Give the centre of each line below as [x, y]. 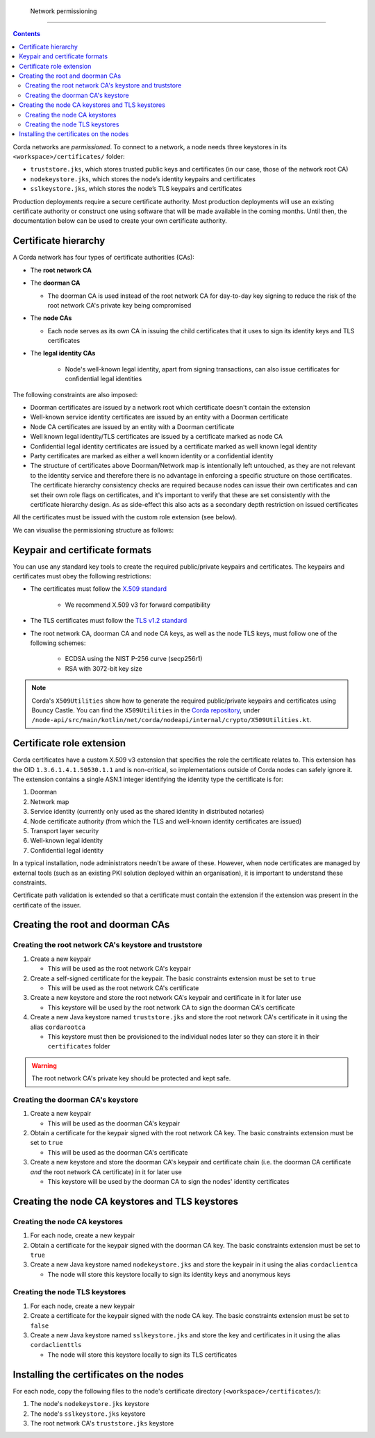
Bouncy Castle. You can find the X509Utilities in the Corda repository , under [146, 710]
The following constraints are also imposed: [75, 394]
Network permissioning [64, 11]
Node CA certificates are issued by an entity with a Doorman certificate [132, 426]
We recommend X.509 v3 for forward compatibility [138, 605]
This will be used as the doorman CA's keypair [114, 1123]
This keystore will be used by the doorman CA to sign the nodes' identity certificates [168, 1181]
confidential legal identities [103, 379]
